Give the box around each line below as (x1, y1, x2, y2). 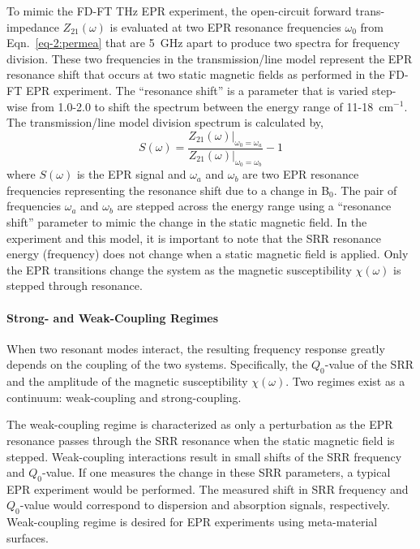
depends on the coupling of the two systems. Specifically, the (6, 356, 308, 373)
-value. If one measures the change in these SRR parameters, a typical (42, 464, 391, 481)
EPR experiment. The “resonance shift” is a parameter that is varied (25, 81, 369, 98)
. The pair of (333, 181, 397, 198)
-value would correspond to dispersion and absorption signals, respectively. (19, 496, 390, 513)
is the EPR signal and (76, 166, 186, 183)
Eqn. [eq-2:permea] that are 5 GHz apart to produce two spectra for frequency (6, 34, 401, 51)
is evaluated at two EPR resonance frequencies (109, 18, 341, 35)
